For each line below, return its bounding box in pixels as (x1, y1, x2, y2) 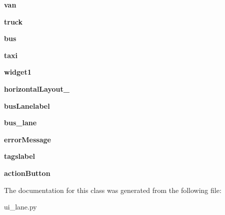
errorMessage (4, 134, 51, 144)
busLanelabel (4, 100, 50, 111)
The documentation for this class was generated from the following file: (4, 184, 221, 195)
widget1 (4, 67, 31, 77)
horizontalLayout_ (4, 83, 69, 94)
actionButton (4, 167, 50, 178)
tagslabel (4, 151, 35, 161)
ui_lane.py (4, 201, 37, 212)
